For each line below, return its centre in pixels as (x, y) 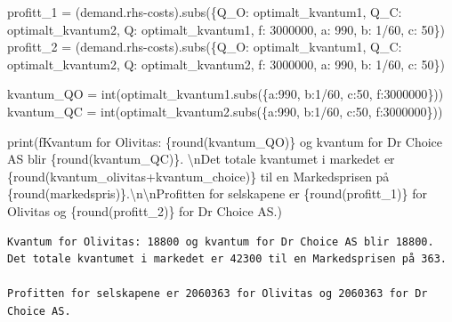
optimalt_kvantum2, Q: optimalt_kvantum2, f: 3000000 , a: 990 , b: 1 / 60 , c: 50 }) (226, 64)
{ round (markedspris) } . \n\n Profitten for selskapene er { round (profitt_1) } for (217, 193)
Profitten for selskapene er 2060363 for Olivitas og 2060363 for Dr (218, 294)
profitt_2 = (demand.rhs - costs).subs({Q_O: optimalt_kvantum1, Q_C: (205, 47)
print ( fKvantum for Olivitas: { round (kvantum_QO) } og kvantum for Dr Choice (225, 141)
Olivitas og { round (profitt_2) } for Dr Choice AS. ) (145, 210)
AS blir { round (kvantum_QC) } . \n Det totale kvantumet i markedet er (201, 159)
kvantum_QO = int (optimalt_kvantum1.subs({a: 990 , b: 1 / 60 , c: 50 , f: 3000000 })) (226, 94)
